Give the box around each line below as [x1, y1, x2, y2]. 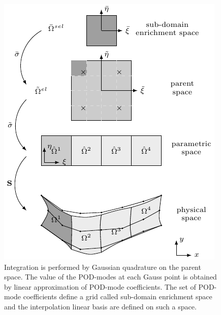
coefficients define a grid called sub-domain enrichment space [23, 291, 212, 302]
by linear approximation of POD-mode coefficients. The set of [4, 281, 196, 292]
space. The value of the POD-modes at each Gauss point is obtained [4, 271, 217, 282]
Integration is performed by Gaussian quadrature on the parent [4, 261, 201, 272]
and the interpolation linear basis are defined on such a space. [4, 301, 197, 311]
